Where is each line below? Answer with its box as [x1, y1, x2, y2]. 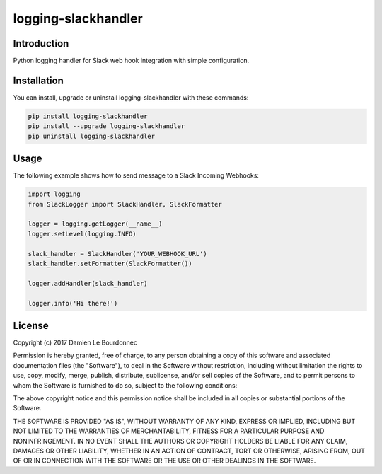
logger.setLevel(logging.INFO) [28, 230, 137, 238]
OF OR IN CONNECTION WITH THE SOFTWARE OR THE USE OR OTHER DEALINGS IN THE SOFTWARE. [13, 456, 316, 465]
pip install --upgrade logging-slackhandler [28, 122, 185, 130]
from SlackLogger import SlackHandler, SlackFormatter [28, 200, 222, 208]
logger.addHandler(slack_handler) [28, 279, 148, 287]
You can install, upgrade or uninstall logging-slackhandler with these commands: [13, 93, 249, 102]
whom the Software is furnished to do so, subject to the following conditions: [13, 381, 238, 389]
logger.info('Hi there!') [28, 299, 118, 307]
